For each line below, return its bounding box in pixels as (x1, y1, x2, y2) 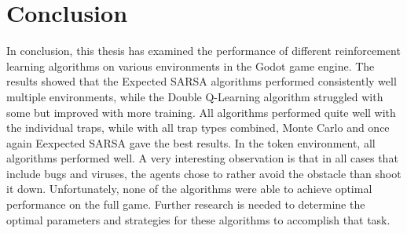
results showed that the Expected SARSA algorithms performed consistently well (6, 73, 397, 89)
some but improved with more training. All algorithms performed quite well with (6, 104, 396, 120)
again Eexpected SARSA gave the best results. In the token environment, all (6, 134, 376, 151)
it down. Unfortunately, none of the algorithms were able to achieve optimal (6, 180, 372, 197)
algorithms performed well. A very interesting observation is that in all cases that (6, 150, 398, 166)
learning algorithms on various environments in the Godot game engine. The (6, 57, 375, 74)
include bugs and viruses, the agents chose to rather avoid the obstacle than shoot (6, 165, 401, 181)
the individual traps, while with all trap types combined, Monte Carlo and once (6, 119, 390, 136)
